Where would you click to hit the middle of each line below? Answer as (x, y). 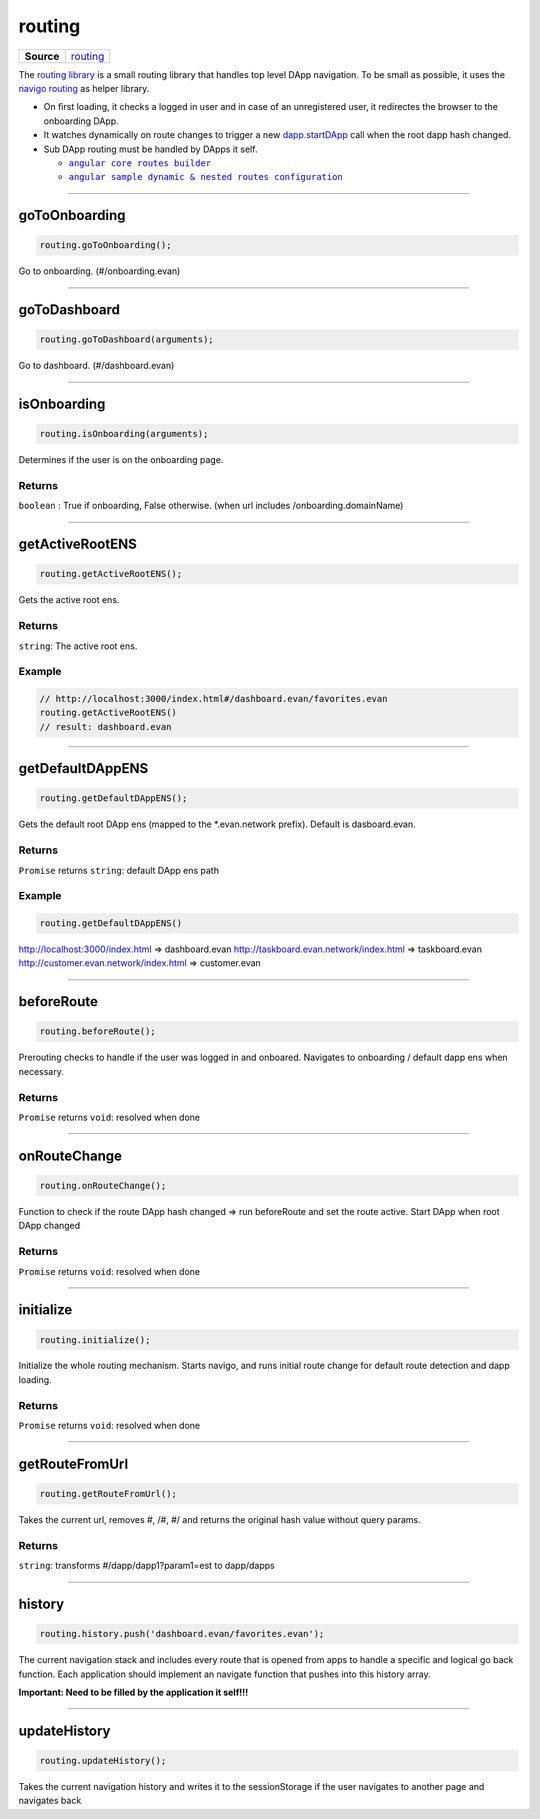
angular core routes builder (140, 163)
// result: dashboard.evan (105, 726)
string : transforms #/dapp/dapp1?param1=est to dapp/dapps (146, 1566)
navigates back (50, 1801)
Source (42, 56)
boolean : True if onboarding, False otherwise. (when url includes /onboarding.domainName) (211, 506)
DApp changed (49, 1226)
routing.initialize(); (95, 1339)
